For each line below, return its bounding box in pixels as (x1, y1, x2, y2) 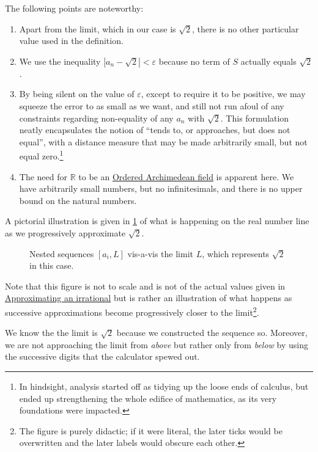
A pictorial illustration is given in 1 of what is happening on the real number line (5, 214, 309, 227)
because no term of (158, 54, 230, 67)
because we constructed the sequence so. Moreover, (116, 326, 308, 339)
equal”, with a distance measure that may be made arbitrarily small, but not (19, 135, 308, 148)
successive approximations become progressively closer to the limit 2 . (5, 304, 259, 318)
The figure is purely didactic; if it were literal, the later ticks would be (19, 424, 283, 437)
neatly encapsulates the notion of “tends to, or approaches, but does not (19, 123, 290, 136)
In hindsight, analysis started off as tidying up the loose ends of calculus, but (19, 379, 309, 392)
